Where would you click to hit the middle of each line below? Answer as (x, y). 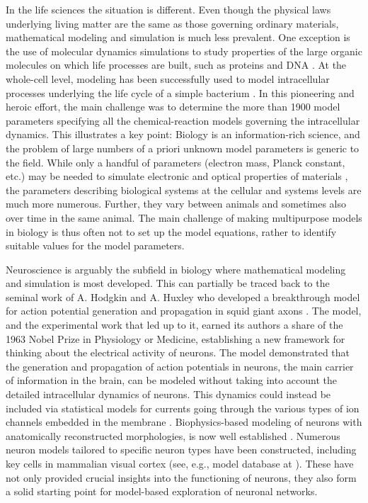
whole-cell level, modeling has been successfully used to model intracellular (168, 78)
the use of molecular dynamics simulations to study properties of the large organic (184, 51)
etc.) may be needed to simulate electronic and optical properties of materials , (177, 176)
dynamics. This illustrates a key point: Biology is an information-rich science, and (183, 134)
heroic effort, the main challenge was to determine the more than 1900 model (173, 107)
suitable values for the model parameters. (95, 245)
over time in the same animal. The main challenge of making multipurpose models (184, 217)
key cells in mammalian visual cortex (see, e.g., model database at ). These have (180, 463)
